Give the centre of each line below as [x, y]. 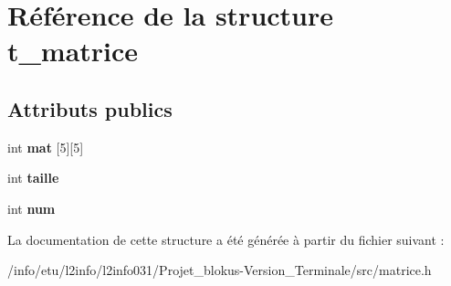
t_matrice [73, 51]
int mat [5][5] [46, 147]
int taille [33, 178]
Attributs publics [90, 108]
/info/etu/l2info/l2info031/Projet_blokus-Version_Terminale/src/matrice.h [220, 270]
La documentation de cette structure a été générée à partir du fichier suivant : [226, 239]
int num [31, 208]
